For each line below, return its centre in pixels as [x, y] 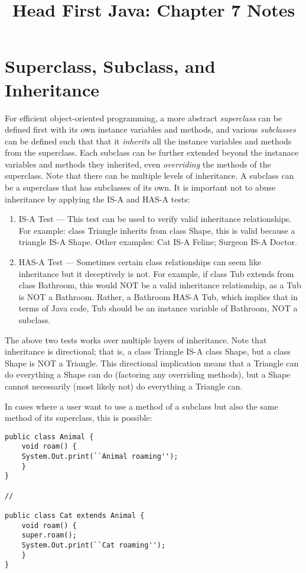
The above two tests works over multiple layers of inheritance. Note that [136, 339]
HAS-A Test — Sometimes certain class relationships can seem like [140, 262]
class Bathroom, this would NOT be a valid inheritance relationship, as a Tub [160, 285]
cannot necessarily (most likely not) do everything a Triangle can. [124, 386]
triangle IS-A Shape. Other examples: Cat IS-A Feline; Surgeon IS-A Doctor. [158, 242]
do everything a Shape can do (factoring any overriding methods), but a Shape [148, 374]
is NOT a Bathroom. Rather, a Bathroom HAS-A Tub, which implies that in [158, 296]
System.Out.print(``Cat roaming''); [94, 545]
